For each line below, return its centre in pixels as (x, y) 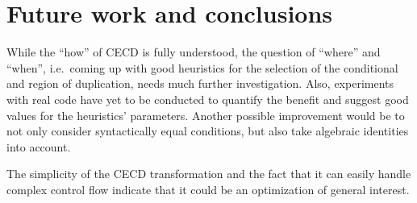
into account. (39, 146)
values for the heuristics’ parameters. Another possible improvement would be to (206, 115)
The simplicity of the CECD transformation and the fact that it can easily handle (209, 174)
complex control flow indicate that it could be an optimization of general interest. (208, 189)
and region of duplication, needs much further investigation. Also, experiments (200, 83)
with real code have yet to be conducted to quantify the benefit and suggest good (208, 99)
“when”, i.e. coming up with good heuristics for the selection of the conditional (202, 67)
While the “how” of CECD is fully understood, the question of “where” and (194, 52)
